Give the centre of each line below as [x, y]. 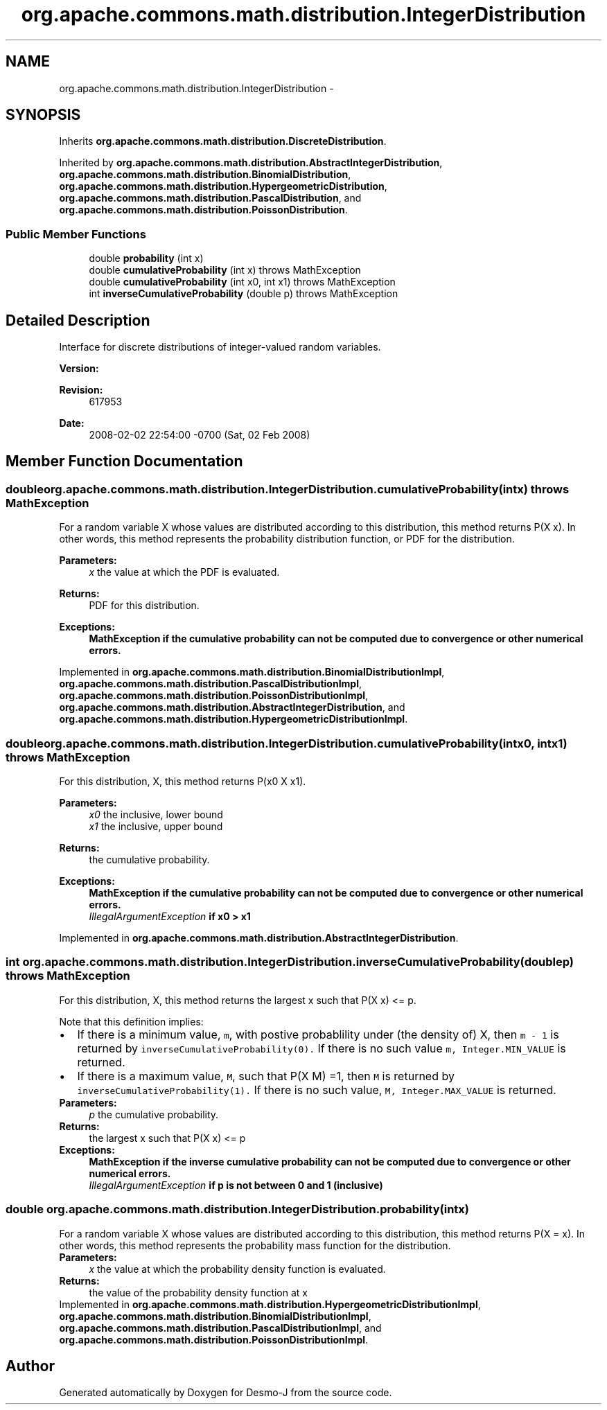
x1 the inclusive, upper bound [156, 826]
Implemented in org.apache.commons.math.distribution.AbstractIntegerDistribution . [259, 938]
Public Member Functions [76, 234]
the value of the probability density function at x [198, 1292]
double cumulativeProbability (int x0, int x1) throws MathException [242, 282]
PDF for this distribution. [144, 606]
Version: [79, 369]
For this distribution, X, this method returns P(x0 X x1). [183, 781]
